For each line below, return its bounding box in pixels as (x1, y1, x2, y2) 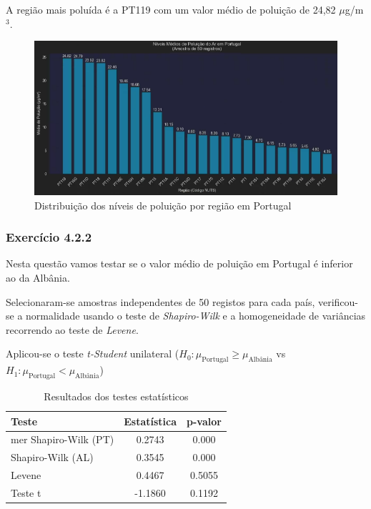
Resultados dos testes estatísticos (44, 388, 189, 403)
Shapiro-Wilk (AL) (11, 450, 94, 465)
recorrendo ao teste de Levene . (6, 322, 139, 337)
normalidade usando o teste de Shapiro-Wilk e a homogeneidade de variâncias (26, 308, 366, 323)
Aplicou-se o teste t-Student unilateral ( (6, 346, 179, 361)
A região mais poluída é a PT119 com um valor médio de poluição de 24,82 (6, 2, 336, 16)
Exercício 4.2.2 (6, 228, 92, 246)
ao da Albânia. (6, 270, 70, 285)
